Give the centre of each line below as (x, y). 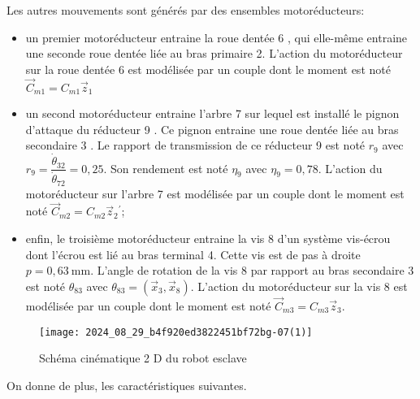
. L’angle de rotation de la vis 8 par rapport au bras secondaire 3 (252, 270)
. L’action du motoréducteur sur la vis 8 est (299, 286)
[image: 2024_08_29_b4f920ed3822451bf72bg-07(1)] (176, 332)
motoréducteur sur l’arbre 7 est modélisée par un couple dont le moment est (215, 193)
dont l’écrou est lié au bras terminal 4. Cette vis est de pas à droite (193, 254)
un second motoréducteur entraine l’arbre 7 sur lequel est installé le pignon (212, 113)
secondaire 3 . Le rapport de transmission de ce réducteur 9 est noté (195, 145)
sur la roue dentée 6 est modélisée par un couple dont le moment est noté (208, 69)
